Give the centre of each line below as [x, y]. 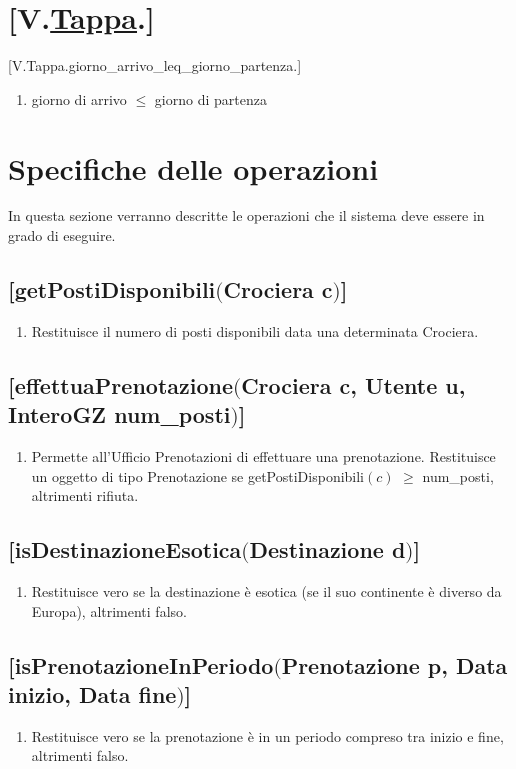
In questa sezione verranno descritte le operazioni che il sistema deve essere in [246, 215]
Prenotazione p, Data [394, 664]
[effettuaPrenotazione [120, 384]
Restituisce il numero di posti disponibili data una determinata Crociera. [255, 330]
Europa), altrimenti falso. [109, 610]
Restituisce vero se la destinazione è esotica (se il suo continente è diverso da [266, 591]
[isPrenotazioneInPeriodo [141, 664]
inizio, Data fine [92, 693]
